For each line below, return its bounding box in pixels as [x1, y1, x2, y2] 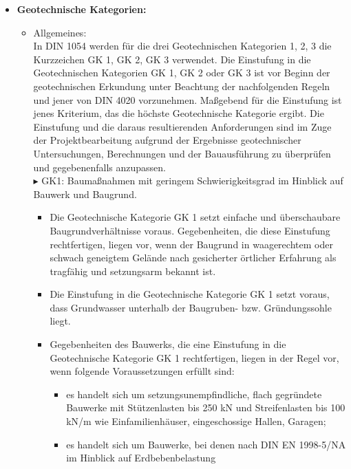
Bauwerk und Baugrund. [33, 186, 137, 201]
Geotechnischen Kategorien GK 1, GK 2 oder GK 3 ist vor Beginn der [33, 65, 330, 80]
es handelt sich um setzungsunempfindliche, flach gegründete [66, 386, 322, 401]
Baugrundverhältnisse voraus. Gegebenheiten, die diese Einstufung [50, 223, 330, 237]
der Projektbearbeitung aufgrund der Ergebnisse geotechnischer [33, 133, 301, 147]
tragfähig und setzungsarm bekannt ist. [50, 263, 216, 278]
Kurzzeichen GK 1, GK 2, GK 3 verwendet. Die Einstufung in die [33, 52, 311, 66]
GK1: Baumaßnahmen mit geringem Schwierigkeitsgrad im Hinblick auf [41, 173, 343, 188]
